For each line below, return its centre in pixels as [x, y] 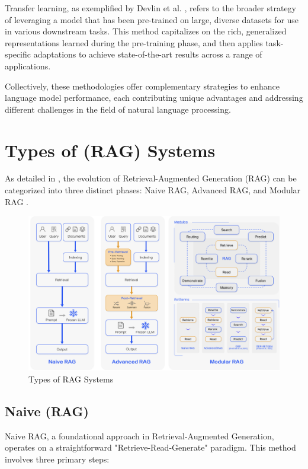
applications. [28, 66]
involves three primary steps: [57, 459]
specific [18, 54]
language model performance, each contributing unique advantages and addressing [154, 98]
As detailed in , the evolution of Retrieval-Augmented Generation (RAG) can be [151, 178]
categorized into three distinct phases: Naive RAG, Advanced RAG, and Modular [153, 190]
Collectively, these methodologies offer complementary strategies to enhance [142, 86]
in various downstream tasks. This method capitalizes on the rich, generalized [146, 31]
